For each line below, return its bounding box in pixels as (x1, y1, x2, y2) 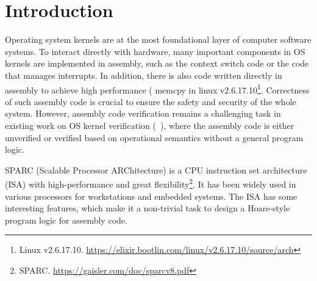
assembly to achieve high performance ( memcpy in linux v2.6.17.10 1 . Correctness (5, 81, 310, 96)
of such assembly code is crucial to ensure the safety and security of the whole (5, 95, 296, 108)
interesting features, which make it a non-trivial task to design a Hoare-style (5, 202, 290, 214)
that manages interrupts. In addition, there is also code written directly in (5, 68, 282, 81)
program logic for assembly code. (5, 213, 127, 226)
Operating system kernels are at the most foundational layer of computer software (5, 33, 312, 46)
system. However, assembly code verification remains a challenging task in (5, 107, 281, 120)
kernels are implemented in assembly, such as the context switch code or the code (5, 57, 309, 70)
